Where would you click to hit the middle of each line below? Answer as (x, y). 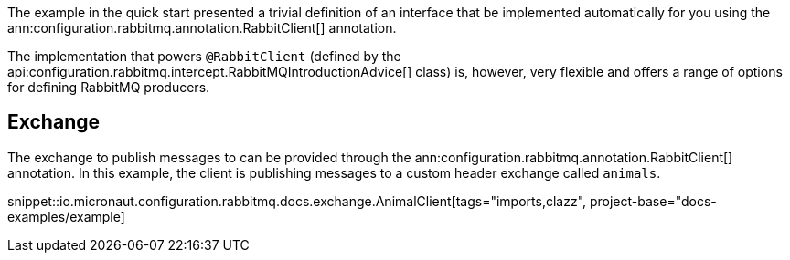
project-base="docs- (653, 201)
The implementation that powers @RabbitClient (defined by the (204, 56)
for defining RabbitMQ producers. (109, 87)
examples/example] (66, 216)
